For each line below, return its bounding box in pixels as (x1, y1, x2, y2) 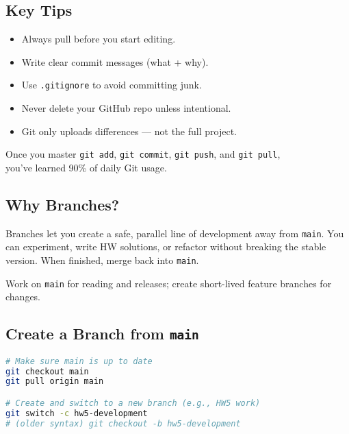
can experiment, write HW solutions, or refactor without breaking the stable (5, 239, 326, 254)
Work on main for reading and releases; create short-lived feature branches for (5, 276, 332, 290)
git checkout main (5, 366, 89, 376)
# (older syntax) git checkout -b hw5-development (5, 418, 241, 429)
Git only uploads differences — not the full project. (21, 123, 237, 138)
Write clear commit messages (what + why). (21, 54, 209, 69)
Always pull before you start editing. (21, 32, 176, 46)
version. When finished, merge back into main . (5, 252, 199, 267)
